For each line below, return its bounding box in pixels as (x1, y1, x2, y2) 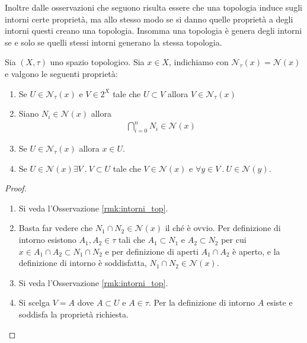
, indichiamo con (168, 56, 229, 68)
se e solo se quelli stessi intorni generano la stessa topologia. (5, 36, 222, 48)
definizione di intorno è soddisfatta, (18, 257, 147, 269)
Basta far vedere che (18, 222, 93, 234)
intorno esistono (18, 233, 76, 246)
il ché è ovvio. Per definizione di (165, 222, 281, 234)
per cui (221, 233, 247, 246)
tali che (118, 233, 145, 246)
